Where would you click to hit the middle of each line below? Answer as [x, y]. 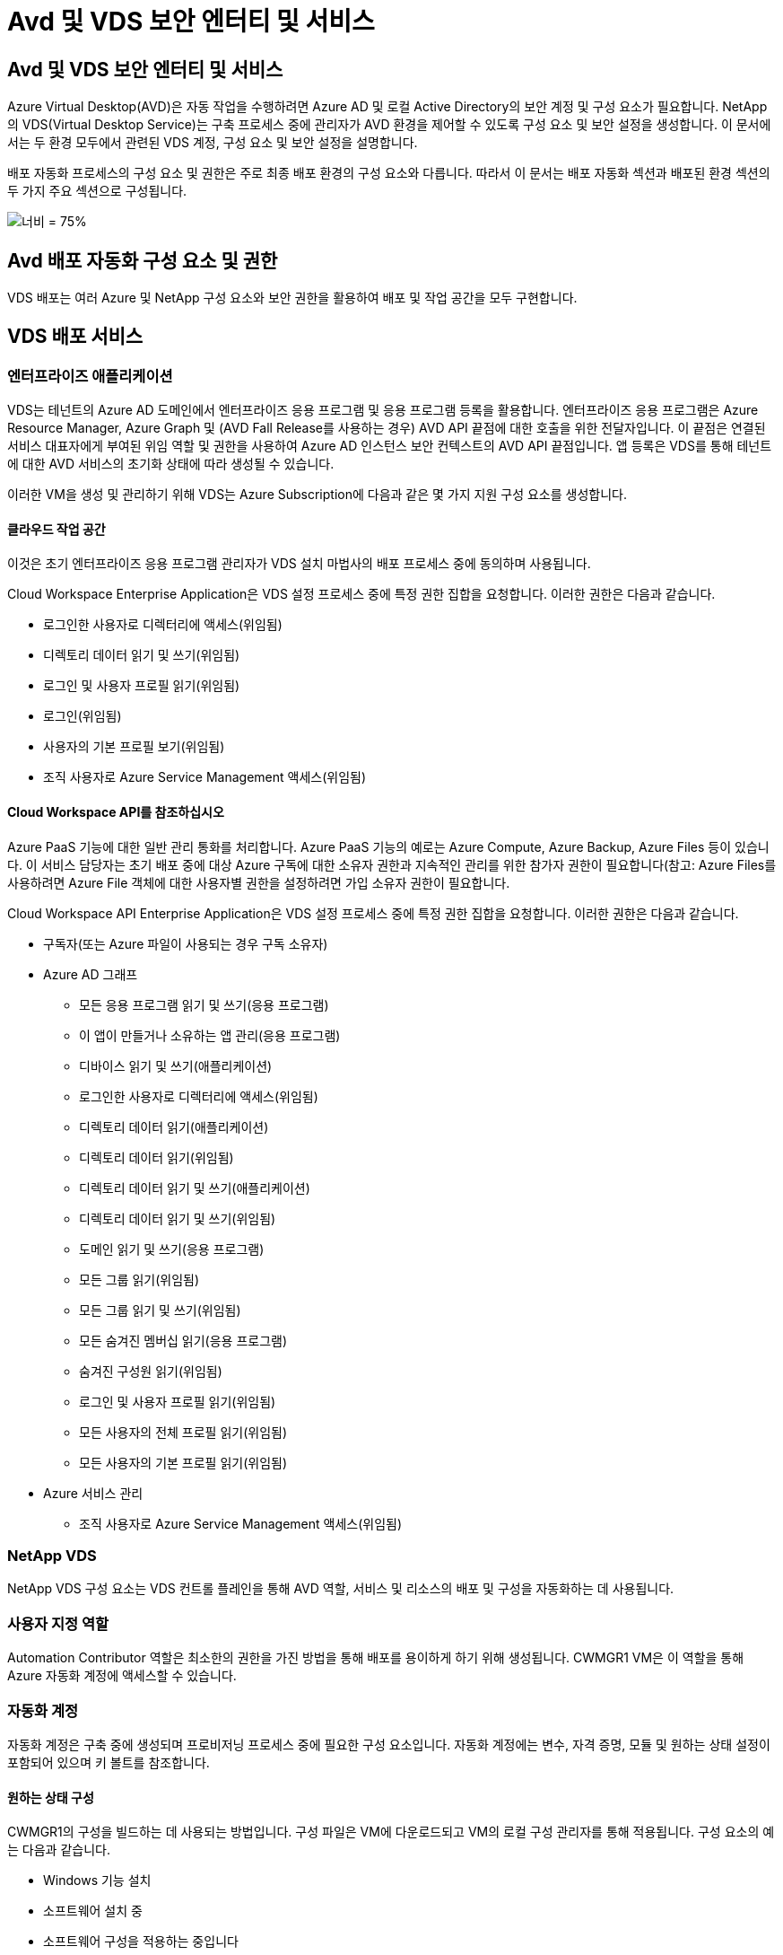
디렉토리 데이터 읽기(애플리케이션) [174, 1127]
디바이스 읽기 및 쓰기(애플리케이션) [176, 1065]
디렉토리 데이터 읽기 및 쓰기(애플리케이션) [195, 1188]
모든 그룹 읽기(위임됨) [139, 1279]
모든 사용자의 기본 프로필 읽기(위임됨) [183, 1462]
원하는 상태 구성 [51, 1797]
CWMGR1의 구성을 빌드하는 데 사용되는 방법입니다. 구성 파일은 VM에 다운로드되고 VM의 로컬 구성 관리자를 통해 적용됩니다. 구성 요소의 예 [391, 1832]
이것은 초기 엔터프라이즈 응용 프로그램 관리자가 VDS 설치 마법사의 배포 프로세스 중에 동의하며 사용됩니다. [299, 564]
